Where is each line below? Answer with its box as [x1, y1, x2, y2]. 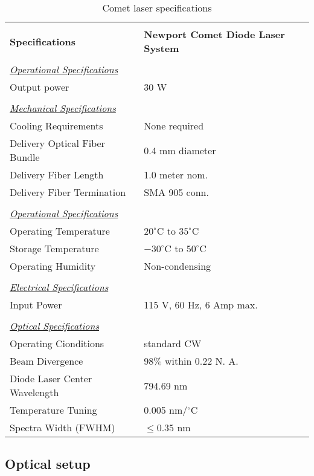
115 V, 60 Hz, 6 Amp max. [144, 298, 258, 311]
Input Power [10, 298, 62, 311]
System [144, 41, 179, 55]
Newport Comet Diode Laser [144, 27, 285, 41]
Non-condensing [144, 259, 211, 273]
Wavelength [10, 385, 59, 399]
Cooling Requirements [10, 119, 103, 132]
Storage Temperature [10, 241, 99, 255]
